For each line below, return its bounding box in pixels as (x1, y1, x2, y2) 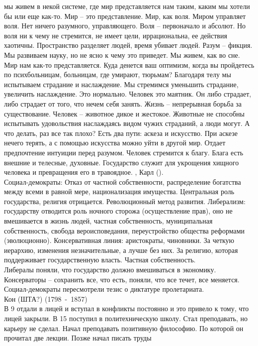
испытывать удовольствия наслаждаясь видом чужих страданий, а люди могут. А (4, 118, 250, 128)
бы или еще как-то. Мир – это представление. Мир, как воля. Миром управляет (4, 10, 246, 21)
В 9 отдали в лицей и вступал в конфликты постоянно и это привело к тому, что (4, 303, 249, 314)
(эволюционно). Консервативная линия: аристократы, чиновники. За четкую (4, 235, 235, 245)
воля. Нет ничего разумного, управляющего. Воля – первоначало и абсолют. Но (4, 20, 246, 31)
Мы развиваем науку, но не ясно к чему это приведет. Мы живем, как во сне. (4, 49, 240, 60)
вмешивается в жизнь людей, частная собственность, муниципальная (4, 216, 213, 226)
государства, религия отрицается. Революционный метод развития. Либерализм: (4, 196, 246, 206)
